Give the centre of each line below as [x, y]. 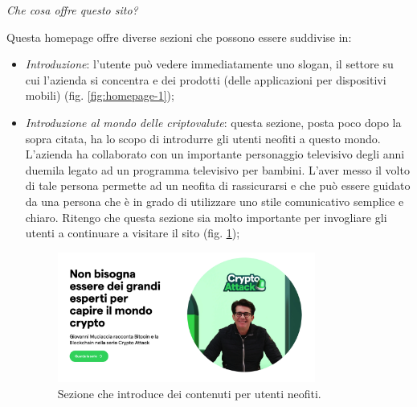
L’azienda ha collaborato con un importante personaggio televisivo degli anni [215, 154]
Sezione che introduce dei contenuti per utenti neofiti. [189, 393]
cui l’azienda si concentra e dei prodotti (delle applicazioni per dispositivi [206, 79]
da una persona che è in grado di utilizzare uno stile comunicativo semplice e [215, 201]
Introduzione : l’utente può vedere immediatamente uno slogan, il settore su [209, 64]
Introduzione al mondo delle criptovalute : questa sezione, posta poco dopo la [213, 122]
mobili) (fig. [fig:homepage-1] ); [100, 95]
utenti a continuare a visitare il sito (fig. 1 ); [133, 233]
